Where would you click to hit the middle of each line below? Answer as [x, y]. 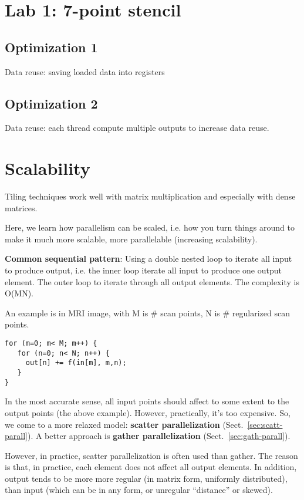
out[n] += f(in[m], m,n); [76, 363]
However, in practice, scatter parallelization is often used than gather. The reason [151, 455]
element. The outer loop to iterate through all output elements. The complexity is [152, 281]
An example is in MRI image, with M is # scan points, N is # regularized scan [148, 312]
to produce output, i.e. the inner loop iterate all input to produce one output [143, 270]
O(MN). [19, 293]
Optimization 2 [51, 103]
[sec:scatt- [265, 424]
